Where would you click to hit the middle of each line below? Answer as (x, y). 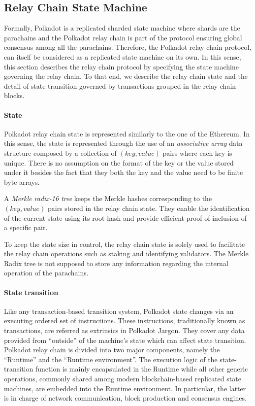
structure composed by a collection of (60, 152)
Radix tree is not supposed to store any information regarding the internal (116, 263)
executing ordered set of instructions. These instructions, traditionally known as (125, 321)
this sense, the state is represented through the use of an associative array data (123, 143)
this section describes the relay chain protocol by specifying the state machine (121, 66)
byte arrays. (22, 182)
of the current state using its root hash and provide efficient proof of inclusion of (125, 218)
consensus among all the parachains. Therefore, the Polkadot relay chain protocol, (128, 47)
